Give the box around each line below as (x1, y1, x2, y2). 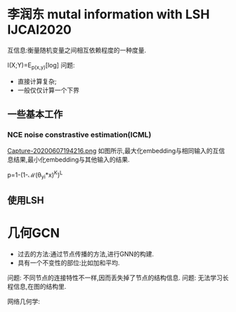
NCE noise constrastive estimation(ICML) (7, 130, 152, 140)
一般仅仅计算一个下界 (17, 86, 79, 94)
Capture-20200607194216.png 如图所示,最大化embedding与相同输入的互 (7, 147, 219, 155)
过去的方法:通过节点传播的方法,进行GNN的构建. (17, 250, 155, 259)
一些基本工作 (7, 108, 63, 120)
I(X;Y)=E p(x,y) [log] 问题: (7, 60, 75, 71)
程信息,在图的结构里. (7, 282, 67, 291)
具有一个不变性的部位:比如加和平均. (17, 259, 120, 267)
